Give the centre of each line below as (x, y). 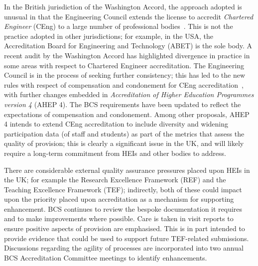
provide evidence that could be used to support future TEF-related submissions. (127, 238)
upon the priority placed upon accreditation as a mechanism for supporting (119, 199)
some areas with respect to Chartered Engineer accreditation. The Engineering (124, 65)
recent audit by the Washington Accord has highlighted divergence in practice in (127, 55)
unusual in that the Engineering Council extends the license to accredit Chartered (129, 16)
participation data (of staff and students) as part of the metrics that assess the (124, 133)
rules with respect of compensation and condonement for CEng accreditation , (124, 84)
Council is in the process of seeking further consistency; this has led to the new (125, 75)
